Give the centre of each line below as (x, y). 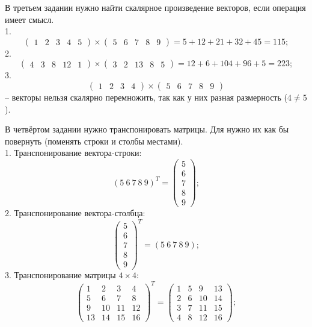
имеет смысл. (29, 19)
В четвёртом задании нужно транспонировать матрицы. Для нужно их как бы (147, 129)
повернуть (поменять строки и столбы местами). (94, 141)
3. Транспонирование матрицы (60, 275)
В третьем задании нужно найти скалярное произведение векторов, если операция (155, 7)
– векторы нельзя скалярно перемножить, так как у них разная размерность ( (146, 97)
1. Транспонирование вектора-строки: (73, 153)
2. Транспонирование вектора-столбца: (75, 213)
